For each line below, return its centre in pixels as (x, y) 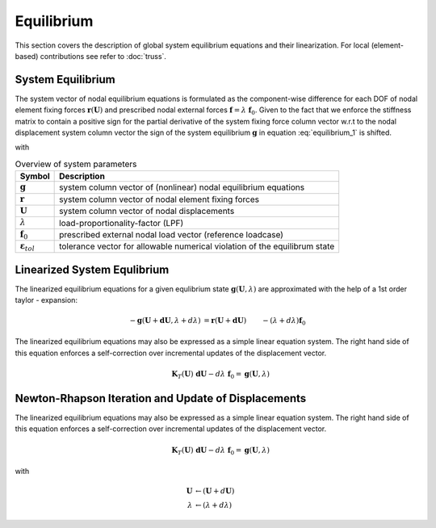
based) (27, 56)
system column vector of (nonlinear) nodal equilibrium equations (182, 187)
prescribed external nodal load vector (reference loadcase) (172, 234)
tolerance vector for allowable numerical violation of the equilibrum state (197, 246)
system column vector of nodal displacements (147, 212)
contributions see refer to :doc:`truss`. (103, 56)
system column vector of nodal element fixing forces (159, 199)
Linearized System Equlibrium (92, 269)
